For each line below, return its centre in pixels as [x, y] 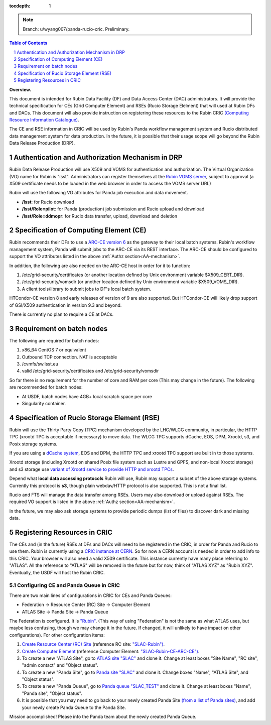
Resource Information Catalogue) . [44, 120]
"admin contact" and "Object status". [60, 665]
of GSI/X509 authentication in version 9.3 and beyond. [65, 305]
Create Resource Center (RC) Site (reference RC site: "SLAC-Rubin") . [93, 644]
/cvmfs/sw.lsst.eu [40, 364]
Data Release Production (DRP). [42, 143]
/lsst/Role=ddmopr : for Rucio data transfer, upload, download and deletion [100, 216]
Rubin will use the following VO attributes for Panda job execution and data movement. [99, 193]
